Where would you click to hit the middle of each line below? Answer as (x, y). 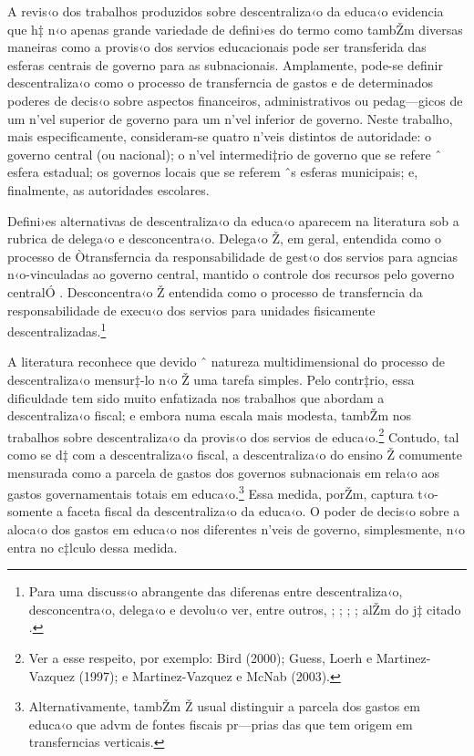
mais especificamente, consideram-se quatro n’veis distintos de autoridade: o (219, 136)
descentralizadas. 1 (57, 330)
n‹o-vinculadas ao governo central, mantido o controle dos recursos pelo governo (231, 274)
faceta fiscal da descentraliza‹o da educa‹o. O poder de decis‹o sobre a (263, 511)
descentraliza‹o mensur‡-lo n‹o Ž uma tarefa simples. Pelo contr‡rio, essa (211, 379)
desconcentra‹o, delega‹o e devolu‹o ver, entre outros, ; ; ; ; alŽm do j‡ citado (245, 609)
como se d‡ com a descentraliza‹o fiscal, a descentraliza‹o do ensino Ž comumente (235, 454)
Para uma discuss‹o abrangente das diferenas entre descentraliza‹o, (216, 591)
